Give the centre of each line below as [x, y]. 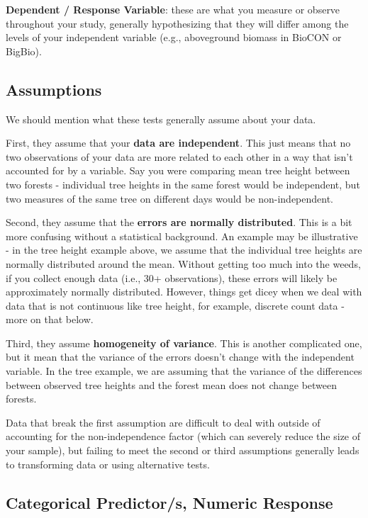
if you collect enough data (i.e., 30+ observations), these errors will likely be [172, 277]
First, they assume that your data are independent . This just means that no [178, 143]
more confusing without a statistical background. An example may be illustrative [182, 236]
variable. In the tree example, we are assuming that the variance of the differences [184, 371]
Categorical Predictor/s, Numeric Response [169, 502]
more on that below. [50, 319]
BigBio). [24, 51]
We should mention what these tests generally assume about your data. [161, 119]
